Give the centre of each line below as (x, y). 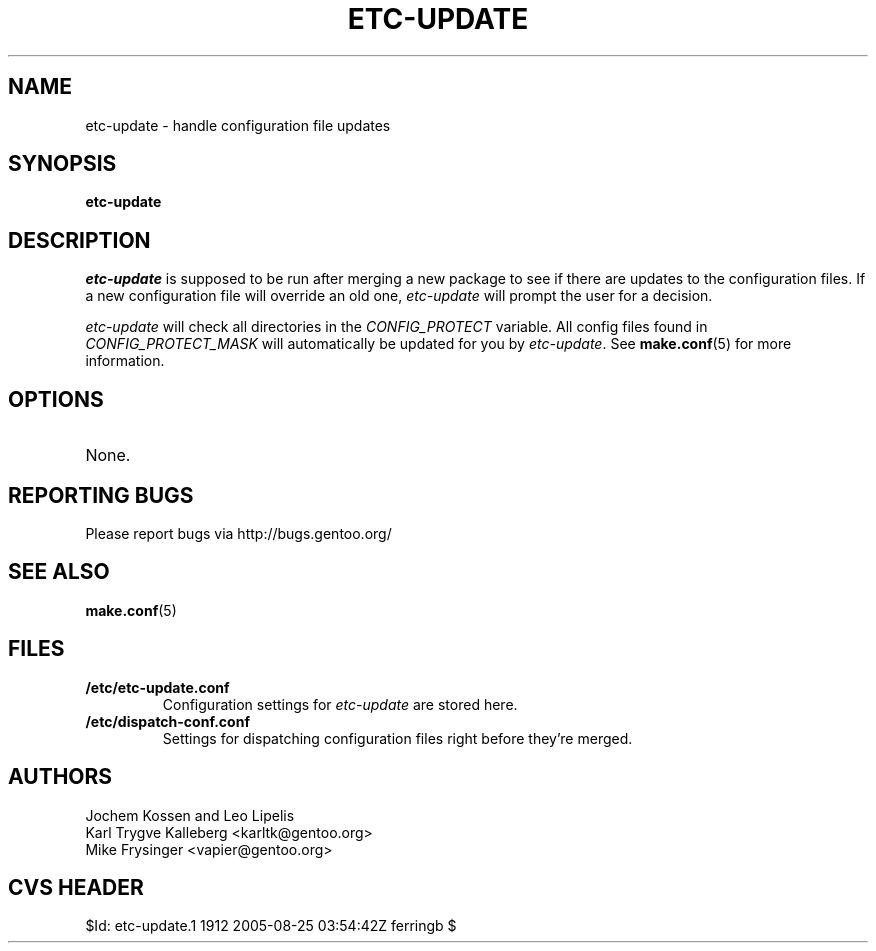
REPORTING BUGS (101, 495)
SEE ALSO (59, 572)
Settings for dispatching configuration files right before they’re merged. (397, 738)
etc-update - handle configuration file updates (238, 125)
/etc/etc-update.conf (157, 687)
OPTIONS (56, 399)
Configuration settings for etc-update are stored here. (340, 704)
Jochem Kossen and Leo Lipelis (190, 815)
